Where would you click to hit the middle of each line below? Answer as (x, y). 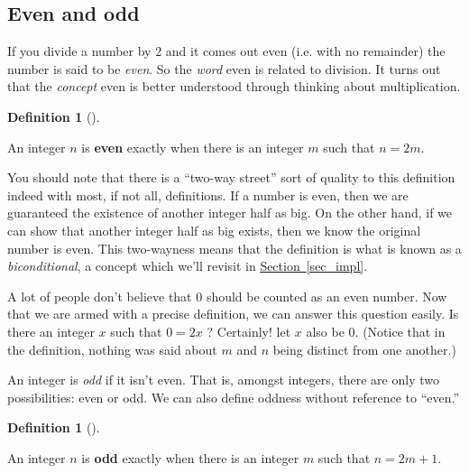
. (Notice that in (400, 331)
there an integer (51, 331)
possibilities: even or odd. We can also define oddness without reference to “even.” (234, 397)
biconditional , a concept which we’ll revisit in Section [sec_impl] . (188, 266)
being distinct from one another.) (364, 349)
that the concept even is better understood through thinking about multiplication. (234, 86)
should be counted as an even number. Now (326, 296)
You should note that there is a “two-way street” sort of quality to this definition (231, 177)
